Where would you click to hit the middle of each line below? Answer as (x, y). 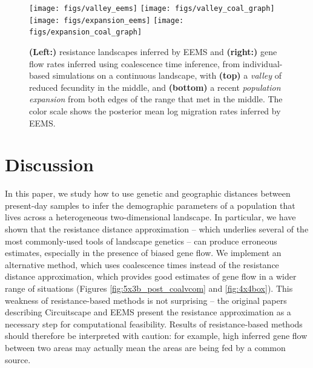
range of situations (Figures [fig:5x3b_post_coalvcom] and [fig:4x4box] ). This (149, 288)
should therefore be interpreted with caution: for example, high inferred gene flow (156, 336)
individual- (262, 63)
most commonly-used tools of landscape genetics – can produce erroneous (141, 241)
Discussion (49, 164)
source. (18, 359)
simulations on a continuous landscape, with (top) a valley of (167, 75)
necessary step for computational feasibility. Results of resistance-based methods (154, 324)
